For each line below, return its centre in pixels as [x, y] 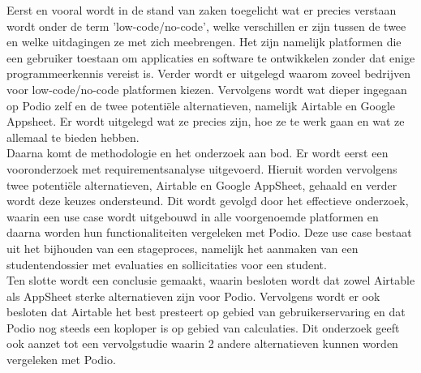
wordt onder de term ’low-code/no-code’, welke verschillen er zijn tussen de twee [206, 26]
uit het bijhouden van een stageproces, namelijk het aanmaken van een [183, 248]
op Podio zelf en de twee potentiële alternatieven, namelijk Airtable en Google [201, 105]
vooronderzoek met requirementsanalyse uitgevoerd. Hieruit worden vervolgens [202, 168]
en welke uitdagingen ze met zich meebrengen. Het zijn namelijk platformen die [204, 42]
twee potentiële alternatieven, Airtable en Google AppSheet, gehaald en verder [202, 184]
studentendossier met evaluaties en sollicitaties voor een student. [167, 264]
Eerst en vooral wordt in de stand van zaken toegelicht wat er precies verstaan [202, 10]
